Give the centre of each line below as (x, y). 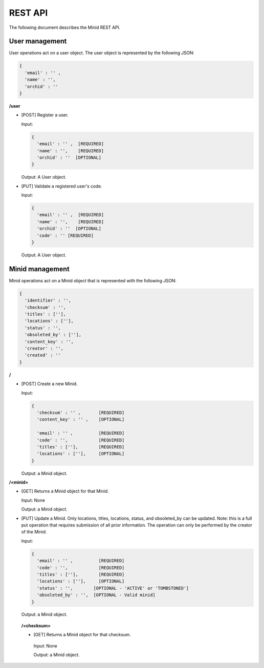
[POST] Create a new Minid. (49, 384)
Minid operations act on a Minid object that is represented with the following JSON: (93, 280)
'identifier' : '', (48, 300)
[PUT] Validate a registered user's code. (62, 186)
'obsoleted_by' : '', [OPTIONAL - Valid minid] (96, 595)
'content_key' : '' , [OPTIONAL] (81, 419)
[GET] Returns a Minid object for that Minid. (65, 491)
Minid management (39, 269)
